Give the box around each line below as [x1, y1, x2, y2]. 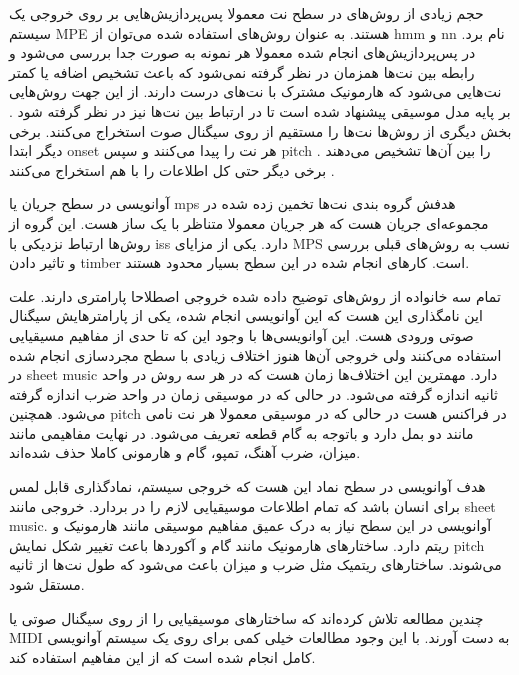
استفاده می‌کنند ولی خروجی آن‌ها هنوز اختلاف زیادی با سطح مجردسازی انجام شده [9, 344, 502, 365]
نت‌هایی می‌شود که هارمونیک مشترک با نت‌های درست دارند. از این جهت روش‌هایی [9, 81, 502, 102]
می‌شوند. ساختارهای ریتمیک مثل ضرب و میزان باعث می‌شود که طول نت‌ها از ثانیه [9, 554, 502, 575]
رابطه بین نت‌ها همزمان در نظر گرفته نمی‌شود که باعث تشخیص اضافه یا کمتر [9, 61, 475, 82]
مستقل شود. [9, 574, 85, 595]
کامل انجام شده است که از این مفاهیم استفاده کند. [9, 646, 316, 667]
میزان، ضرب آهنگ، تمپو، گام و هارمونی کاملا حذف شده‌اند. [9, 442, 361, 463]
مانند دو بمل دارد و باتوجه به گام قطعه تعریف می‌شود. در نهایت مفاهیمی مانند [9, 422, 474, 443]
